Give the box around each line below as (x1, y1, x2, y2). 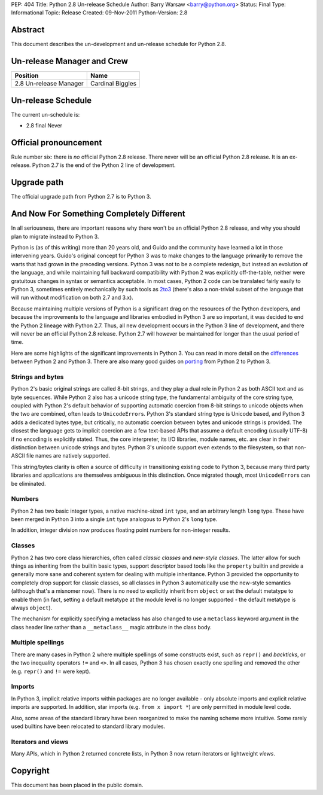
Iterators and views (11, 738, 69, 746)
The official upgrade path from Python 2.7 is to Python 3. (11, 193, 152, 200)
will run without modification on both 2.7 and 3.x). (11, 294, 134, 301)
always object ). (11, 604, 53, 611)
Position (14, 72, 39, 80)
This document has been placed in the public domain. (11, 781, 144, 788)
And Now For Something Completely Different (11, 209, 185, 219)
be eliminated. (11, 480, 46, 487)
